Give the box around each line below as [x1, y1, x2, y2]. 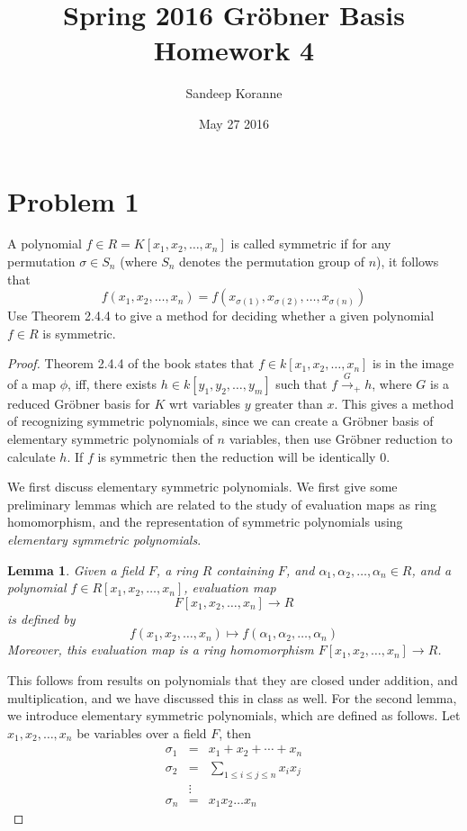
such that [275, 374, 328, 393]
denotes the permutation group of [179, 252, 364, 271]
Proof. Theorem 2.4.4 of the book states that [7, 354, 255, 373]
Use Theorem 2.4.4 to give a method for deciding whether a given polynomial [7, 306, 435, 325]
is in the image [373, 354, 454, 373]
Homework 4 [153, 32, 315, 68]
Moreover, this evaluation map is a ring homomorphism [7, 640, 314, 659]
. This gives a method [334, 393, 454, 412]
